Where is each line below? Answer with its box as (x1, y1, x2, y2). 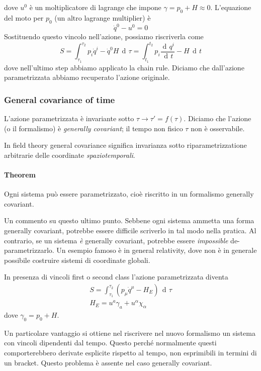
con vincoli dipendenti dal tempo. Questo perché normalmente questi (4, 337, 217, 348)
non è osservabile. (191, 123, 245, 133)
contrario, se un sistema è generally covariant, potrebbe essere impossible (4, 235, 228, 245)
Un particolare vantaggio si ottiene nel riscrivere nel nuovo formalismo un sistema (4, 327, 255, 338)
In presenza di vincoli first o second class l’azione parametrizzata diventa (4, 271, 228, 282)
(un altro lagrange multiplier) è (54, 12, 151, 23)
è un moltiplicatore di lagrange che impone (29, 2, 161, 12)
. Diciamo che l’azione (184, 113, 251, 124)
